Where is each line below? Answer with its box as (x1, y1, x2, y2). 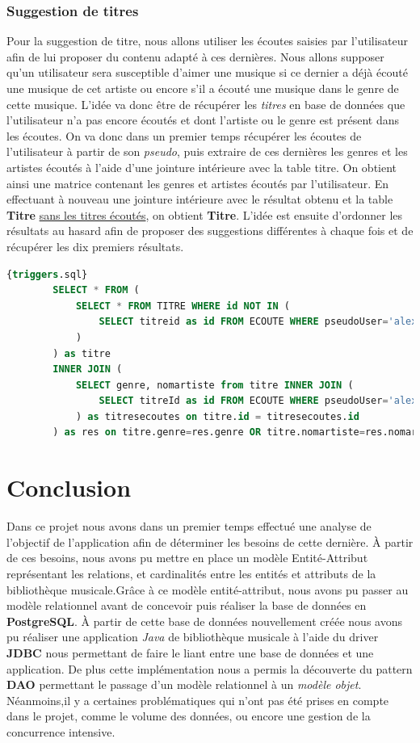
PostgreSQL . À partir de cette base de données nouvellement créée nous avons (6, 612, 402, 629)
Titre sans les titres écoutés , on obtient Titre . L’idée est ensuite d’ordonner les (6, 206, 403, 223)
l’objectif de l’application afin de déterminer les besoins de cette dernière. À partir (6, 533, 414, 550)
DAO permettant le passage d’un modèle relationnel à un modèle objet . (6, 676, 362, 693)
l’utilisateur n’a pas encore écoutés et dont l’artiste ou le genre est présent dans (6, 111, 400, 128)
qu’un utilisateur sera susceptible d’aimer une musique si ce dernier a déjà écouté (6, 64, 408, 81)
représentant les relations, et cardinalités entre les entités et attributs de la (6, 565, 376, 581)
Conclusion (6, 471, 132, 504)
